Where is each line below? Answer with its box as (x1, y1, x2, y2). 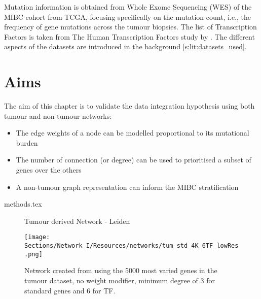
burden (16, 137, 38, 148)
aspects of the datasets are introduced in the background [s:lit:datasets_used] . (4, 41, 247, 52)
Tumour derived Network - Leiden (24, 215, 130, 226)
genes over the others (16, 164, 82, 175)
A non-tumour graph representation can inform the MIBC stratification (16, 181, 239, 192)
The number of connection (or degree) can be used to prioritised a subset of (16, 154, 251, 165)
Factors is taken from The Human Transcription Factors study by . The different (4, 31, 255, 42)
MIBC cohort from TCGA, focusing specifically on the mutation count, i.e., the (4, 11, 251, 22)
